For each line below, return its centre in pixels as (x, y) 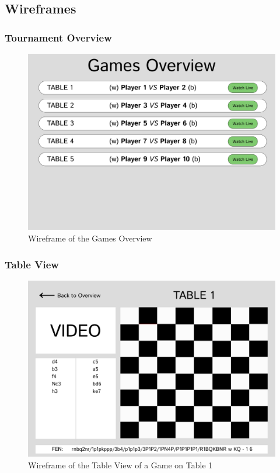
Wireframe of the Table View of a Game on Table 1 (120, 465)
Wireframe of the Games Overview (90, 238)
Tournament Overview (58, 37)
